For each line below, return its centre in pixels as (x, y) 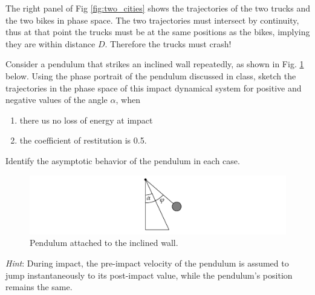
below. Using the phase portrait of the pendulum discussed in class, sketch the (151, 75)
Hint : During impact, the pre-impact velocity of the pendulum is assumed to (147, 263)
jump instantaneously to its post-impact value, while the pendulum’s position (149, 275)
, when (128, 100)
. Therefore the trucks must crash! (168, 43)
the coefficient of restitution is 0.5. (83, 140)
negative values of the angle (57, 100)
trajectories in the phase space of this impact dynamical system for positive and (154, 88)
